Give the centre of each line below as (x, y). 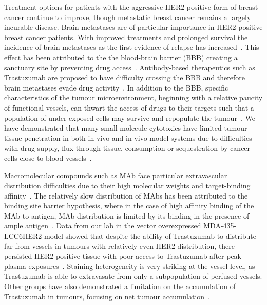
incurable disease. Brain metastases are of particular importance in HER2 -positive (133, 27)
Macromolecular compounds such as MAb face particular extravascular (116, 175)
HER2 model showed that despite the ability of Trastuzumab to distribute (139, 236)
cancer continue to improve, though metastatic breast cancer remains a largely (128, 17)
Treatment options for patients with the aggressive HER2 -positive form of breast (131, 7)
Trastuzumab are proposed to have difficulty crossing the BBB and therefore (125, 77)
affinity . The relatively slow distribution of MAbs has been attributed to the (126, 195)
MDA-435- (220, 226)
